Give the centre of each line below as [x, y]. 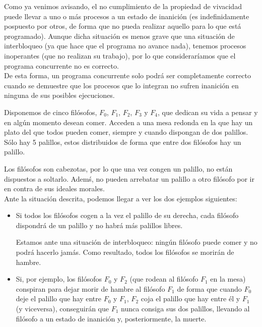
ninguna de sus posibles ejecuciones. [59, 95]
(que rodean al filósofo [164, 279]
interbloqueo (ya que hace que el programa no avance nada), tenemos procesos [125, 46]
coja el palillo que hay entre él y [190, 298]
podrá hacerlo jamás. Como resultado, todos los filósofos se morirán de [125, 252]
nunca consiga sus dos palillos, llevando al [185, 309]
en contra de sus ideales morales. [54, 188]
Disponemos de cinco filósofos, [51, 112]
